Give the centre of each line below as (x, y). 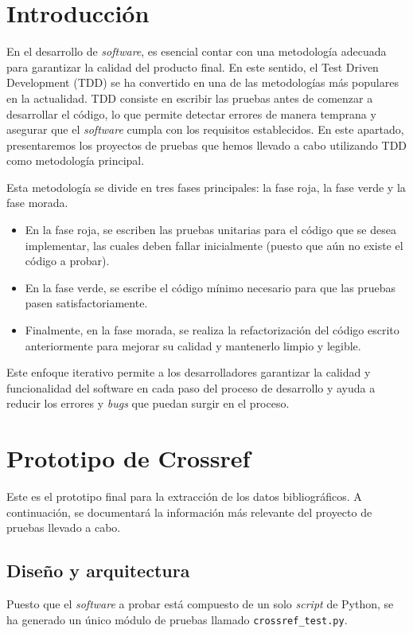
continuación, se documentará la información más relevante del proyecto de (189, 512)
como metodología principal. (76, 160)
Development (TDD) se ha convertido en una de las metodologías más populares (203, 82)
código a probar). (67, 261)
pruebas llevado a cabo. (64, 527)
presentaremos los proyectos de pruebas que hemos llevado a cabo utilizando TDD (207, 145)
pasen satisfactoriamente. (86, 303)
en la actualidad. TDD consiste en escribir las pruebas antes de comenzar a (190, 98)
